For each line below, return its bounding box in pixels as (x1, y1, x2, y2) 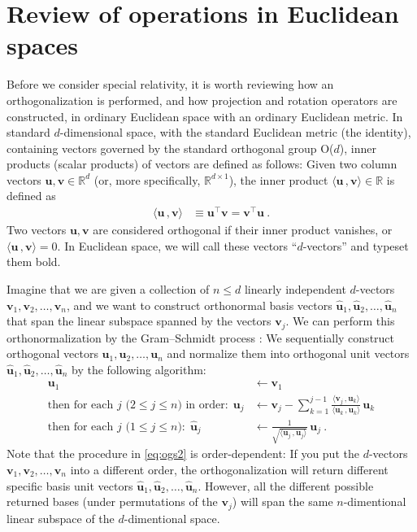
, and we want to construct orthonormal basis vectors (66, 296, 332, 313)
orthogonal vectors (7, 345, 98, 362)
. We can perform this (285, 312, 395, 329)
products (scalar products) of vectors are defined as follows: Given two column (7, 155, 397, 172)
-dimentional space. (124, 509, 220, 526)
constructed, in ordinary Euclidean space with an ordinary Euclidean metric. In (7, 107, 403, 124)
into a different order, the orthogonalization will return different (70, 461, 389, 477)
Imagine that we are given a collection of (7, 280, 210, 297)
